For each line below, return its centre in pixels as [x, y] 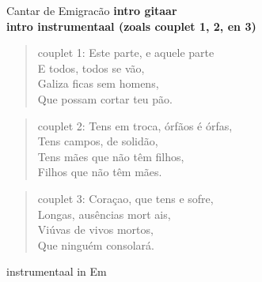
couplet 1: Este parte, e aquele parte [126, 53]
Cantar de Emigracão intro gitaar [92, 10]
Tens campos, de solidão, [98, 141]
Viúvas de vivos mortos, [95, 229]
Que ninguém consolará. [96, 244]
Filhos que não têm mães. [100, 172]
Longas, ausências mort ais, [104, 214]
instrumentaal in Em [57, 271]
